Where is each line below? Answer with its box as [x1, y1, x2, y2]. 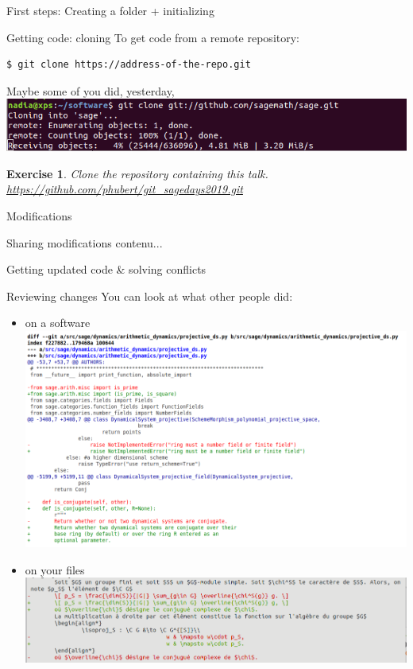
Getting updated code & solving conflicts [6, 261, 206, 278]
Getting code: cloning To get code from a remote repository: [6, 29, 299, 45]
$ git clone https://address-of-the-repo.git [6, 59, 251, 71]
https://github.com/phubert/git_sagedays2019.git [6, 181, 243, 197]
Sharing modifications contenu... [6, 234, 163, 251]
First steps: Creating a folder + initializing [6, 2, 214, 18]
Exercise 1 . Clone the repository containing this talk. [6, 165, 268, 181]
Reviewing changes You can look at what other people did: [6, 287, 293, 304]
